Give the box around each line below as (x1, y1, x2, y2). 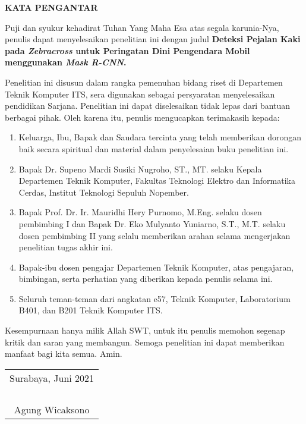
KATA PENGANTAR (5, 1, 98, 13)
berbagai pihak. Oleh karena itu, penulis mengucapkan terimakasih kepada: (5, 111, 280, 123)
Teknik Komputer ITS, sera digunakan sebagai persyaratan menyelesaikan (5, 87, 275, 100)
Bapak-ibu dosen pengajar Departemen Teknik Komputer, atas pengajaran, (18, 260, 294, 273)
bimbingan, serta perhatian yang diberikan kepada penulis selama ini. (18, 272, 273, 285)
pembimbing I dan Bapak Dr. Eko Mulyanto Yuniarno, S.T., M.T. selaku (18, 217, 286, 230)
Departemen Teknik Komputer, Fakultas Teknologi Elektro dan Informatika (18, 174, 296, 187)
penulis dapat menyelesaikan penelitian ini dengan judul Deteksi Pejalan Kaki (5, 33, 301, 45)
